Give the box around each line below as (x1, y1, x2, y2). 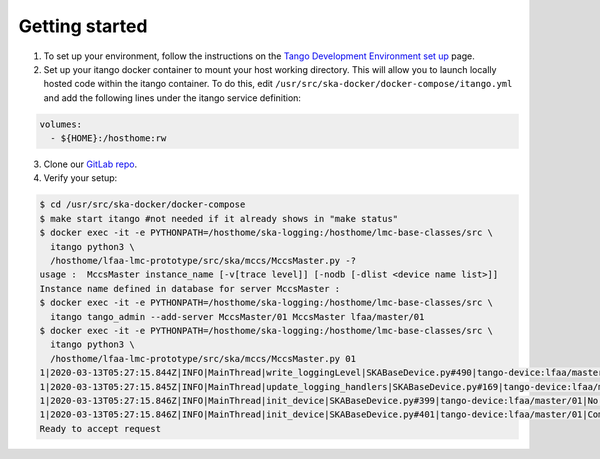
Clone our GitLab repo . (43, 158, 138, 170)
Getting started (18, 15, 148, 37)
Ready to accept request (39, 423, 162, 434)
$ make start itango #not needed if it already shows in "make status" (39, 213, 399, 224)
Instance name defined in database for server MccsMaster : (39, 283, 341, 294)
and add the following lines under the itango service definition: (43, 91, 302, 104)
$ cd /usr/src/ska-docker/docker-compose (39, 199, 246, 210)
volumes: (39, 118, 83, 130)
